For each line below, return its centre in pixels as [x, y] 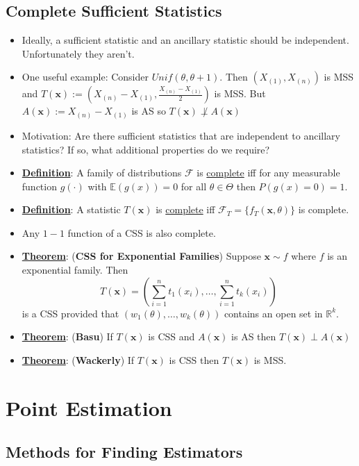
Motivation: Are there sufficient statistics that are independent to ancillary [181, 135]
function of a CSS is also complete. [142, 232]
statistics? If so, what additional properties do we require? [146, 149]
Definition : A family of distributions [102, 173]
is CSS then [194, 359]
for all [194, 186]
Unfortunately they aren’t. [78, 53]
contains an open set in [273, 313]
